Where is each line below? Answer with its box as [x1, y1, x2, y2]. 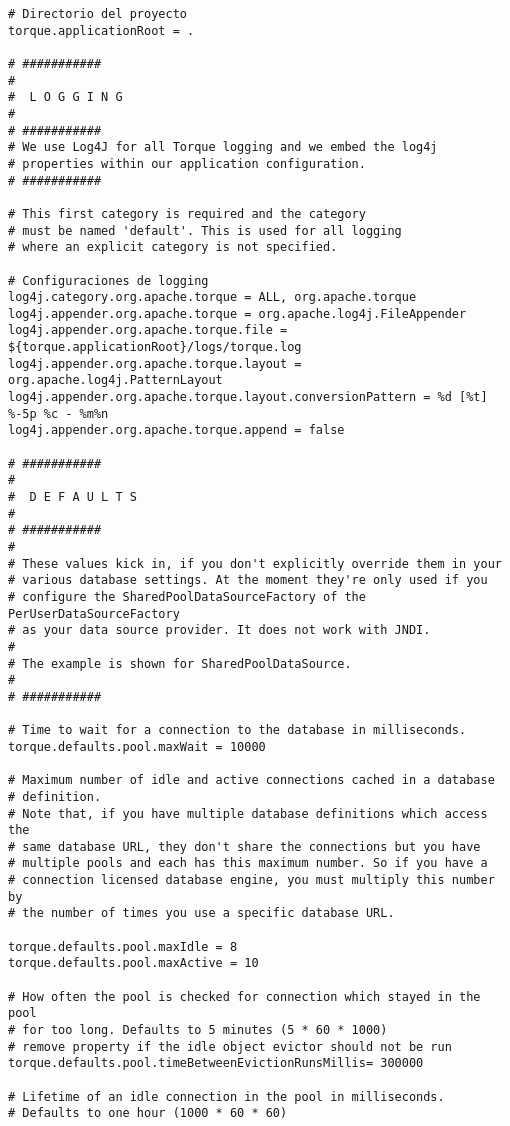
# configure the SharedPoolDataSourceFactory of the [8, 589, 366, 604]
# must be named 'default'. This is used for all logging [8, 223, 402, 238]
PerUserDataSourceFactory [8, 606, 180, 621]
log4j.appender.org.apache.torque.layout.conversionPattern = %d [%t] [8, 390, 488, 405]
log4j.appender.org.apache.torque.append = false [8, 423, 345, 438]
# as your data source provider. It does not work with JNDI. [8, 623, 431, 638]
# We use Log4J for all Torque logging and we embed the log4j [8, 140, 438, 155]
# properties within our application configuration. [8, 156, 366, 171]
